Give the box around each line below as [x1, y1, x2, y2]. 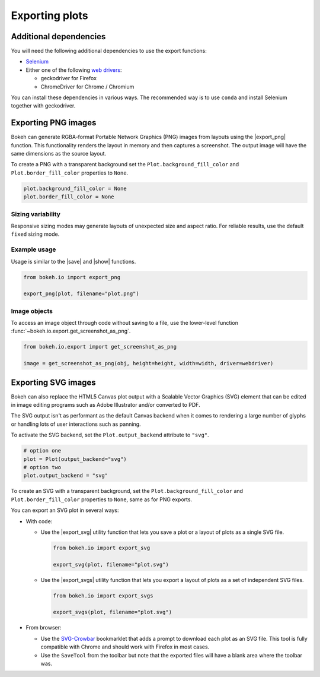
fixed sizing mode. [11, 230, 60, 238]
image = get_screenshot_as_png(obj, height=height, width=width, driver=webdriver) [23, 360, 274, 367]
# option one [23, 447, 62, 454]
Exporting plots [11, 9, 88, 22]
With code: [25, 517, 53, 525]
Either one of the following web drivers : [25, 66, 122, 74]
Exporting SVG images [11, 377, 96, 387]
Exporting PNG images [11, 118, 97, 128]
